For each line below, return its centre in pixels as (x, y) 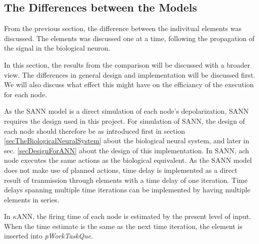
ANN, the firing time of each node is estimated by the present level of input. (134, 216)
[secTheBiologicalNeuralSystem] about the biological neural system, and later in (127, 141)
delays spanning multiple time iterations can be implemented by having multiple (127, 190)
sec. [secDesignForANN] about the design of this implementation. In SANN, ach (127, 150)
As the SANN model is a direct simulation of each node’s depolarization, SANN (126, 111)
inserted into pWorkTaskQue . (48, 236)
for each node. (25, 94)
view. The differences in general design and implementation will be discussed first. (130, 74)
